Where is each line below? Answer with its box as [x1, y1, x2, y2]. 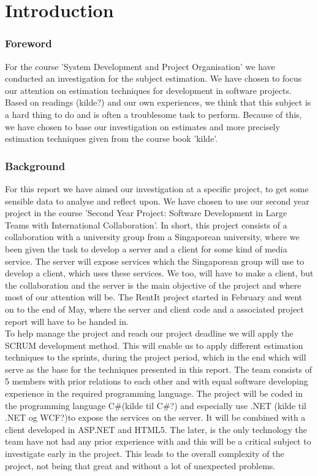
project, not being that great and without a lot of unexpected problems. [5, 459, 276, 472]
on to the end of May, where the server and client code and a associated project [5, 302, 305, 315]
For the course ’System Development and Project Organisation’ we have [5, 60, 275, 72]
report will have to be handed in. [5, 314, 129, 327]
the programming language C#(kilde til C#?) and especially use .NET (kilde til [5, 399, 306, 412]
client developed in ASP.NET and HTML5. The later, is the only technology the [5, 423, 308, 435]
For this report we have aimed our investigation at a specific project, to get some [5, 182, 309, 195]
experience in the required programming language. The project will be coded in [5, 387, 303, 400]
